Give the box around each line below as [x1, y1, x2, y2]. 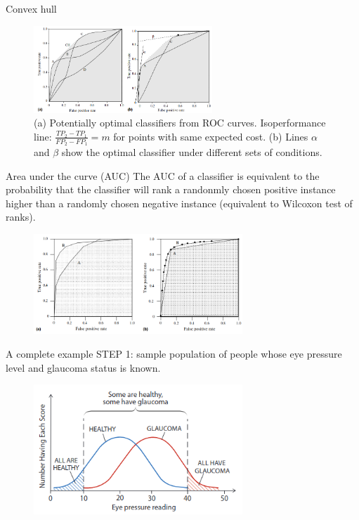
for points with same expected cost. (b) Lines [113, 129, 308, 143]
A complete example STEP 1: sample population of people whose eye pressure [6, 346, 342, 360]
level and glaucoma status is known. [6, 360, 161, 375]
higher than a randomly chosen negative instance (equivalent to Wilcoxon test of [6, 195, 353, 210]
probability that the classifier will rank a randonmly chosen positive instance [6, 182, 336, 197]
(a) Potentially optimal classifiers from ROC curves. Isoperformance [34, 115, 326, 130]
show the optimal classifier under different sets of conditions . [61, 145, 322, 160]
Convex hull [6, 1, 57, 15]
